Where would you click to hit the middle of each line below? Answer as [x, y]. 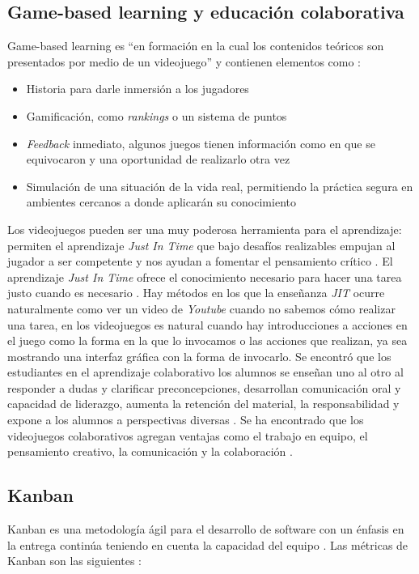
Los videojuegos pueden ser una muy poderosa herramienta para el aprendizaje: [205, 229]
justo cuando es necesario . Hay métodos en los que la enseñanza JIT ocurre [196, 293]
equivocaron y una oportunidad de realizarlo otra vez [158, 159]
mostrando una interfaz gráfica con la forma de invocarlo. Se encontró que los [199, 356]
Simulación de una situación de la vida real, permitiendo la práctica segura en [220, 186]
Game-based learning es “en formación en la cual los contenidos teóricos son [196, 46]
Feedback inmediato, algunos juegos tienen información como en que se [201, 143]
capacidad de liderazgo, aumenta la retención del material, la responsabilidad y [203, 404]
